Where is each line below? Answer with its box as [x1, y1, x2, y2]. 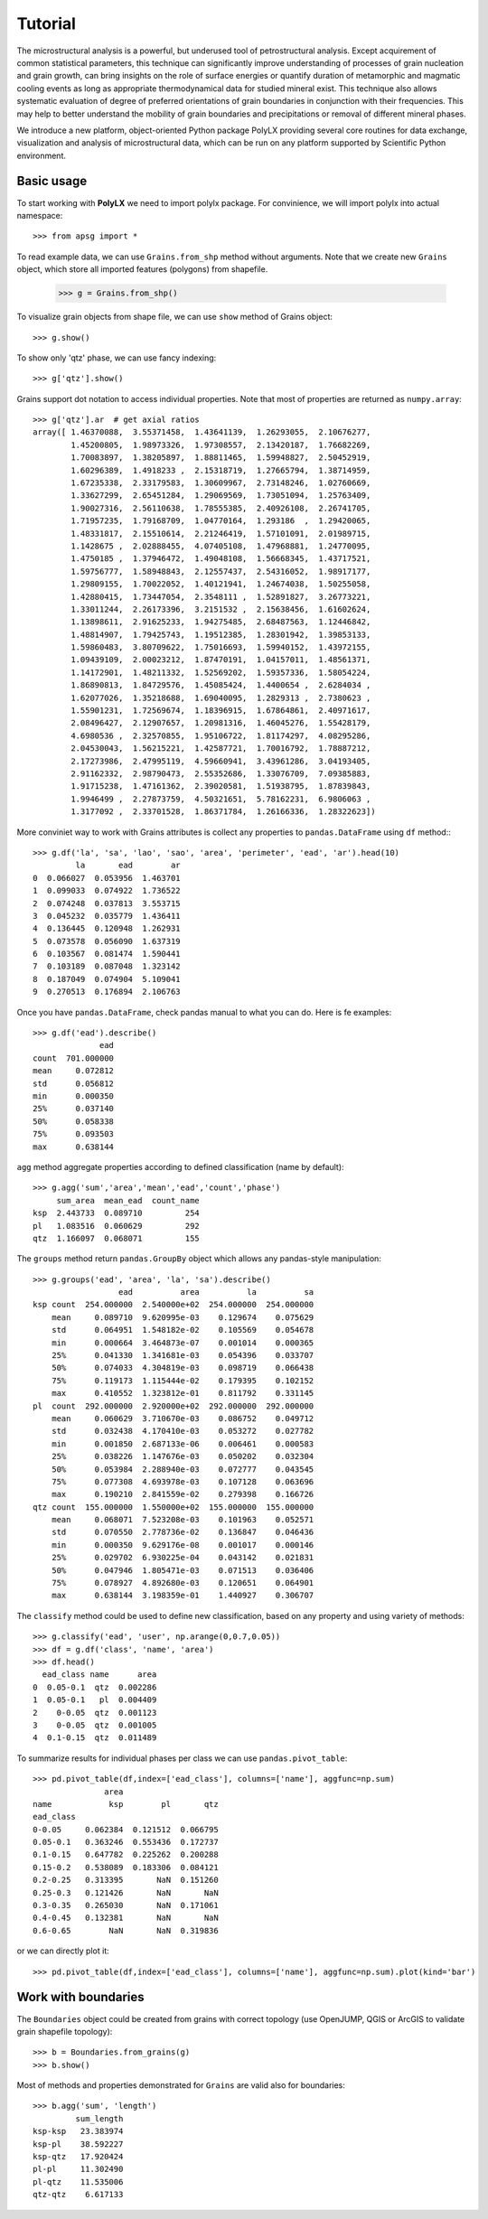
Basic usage [16, 173, 88, 189]
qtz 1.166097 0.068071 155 [33, 1233, 201, 1243]
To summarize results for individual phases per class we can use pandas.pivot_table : [16, 1753, 348, 1764]
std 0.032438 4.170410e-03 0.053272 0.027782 [51, 1426, 314, 1437]
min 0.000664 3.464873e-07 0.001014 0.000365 [51, 1337, 314, 1348]
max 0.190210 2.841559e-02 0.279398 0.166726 [51, 1489, 314, 1500]
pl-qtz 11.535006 [33, 2177, 124, 2186]
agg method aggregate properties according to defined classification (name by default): [16, 1161, 344, 1172]
